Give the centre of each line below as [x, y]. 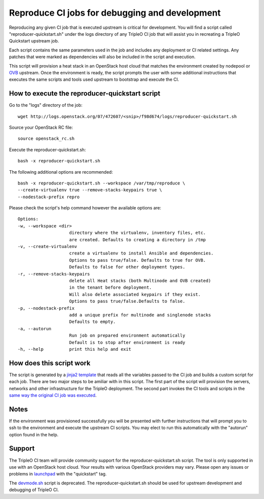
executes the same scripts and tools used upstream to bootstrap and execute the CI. [94, 79]
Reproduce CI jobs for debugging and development [115, 13]
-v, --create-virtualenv [47, 247]
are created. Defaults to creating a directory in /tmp [138, 239]
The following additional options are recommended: [61, 172]
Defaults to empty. [92, 322]
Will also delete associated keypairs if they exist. [135, 294]
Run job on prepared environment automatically [127, 336]
